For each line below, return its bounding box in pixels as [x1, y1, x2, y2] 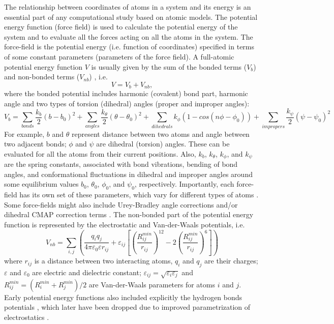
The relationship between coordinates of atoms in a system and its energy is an [4, 2, 251, 12]
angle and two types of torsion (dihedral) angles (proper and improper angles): [4, 98, 250, 108]
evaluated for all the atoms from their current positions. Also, [4, 148, 196, 159]
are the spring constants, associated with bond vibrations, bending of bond [4, 159, 238, 169]
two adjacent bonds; [4, 138, 67, 149]
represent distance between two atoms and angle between [72, 128, 250, 139]
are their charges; [204, 255, 258, 266]
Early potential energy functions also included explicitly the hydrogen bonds [4, 291, 242, 302]
